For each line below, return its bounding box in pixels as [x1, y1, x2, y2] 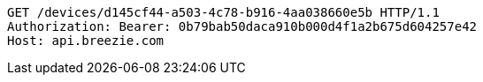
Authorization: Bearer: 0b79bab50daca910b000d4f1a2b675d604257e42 [7, 19, 478, 34]
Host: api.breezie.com [7, 34, 165, 48]
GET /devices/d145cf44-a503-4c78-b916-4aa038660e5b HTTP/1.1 [7, 5, 440, 19]
